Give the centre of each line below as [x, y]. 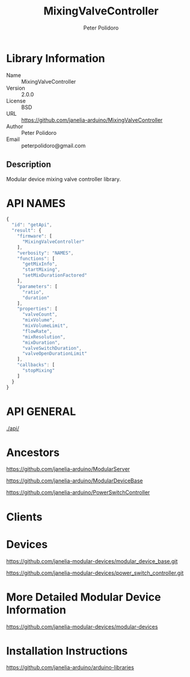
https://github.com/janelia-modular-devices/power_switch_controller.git [95, 573]
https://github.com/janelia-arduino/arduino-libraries [70, 667]
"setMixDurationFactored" [54, 275]
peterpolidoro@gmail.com [54, 145]
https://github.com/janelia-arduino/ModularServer [68, 469]
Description [29, 165]
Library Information [56, 58]
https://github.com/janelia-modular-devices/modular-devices [82, 626]
